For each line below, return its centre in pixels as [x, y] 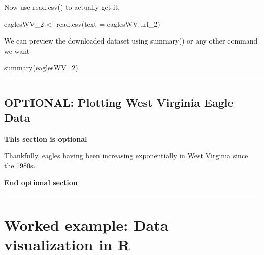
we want [17, 50]
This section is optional [46, 138]
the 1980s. [20, 165]
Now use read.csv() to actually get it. [62, 7]
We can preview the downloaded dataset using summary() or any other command [131, 41]
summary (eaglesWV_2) [41, 68]
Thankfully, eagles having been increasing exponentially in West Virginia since [126, 156]
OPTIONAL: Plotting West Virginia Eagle [119, 102]
